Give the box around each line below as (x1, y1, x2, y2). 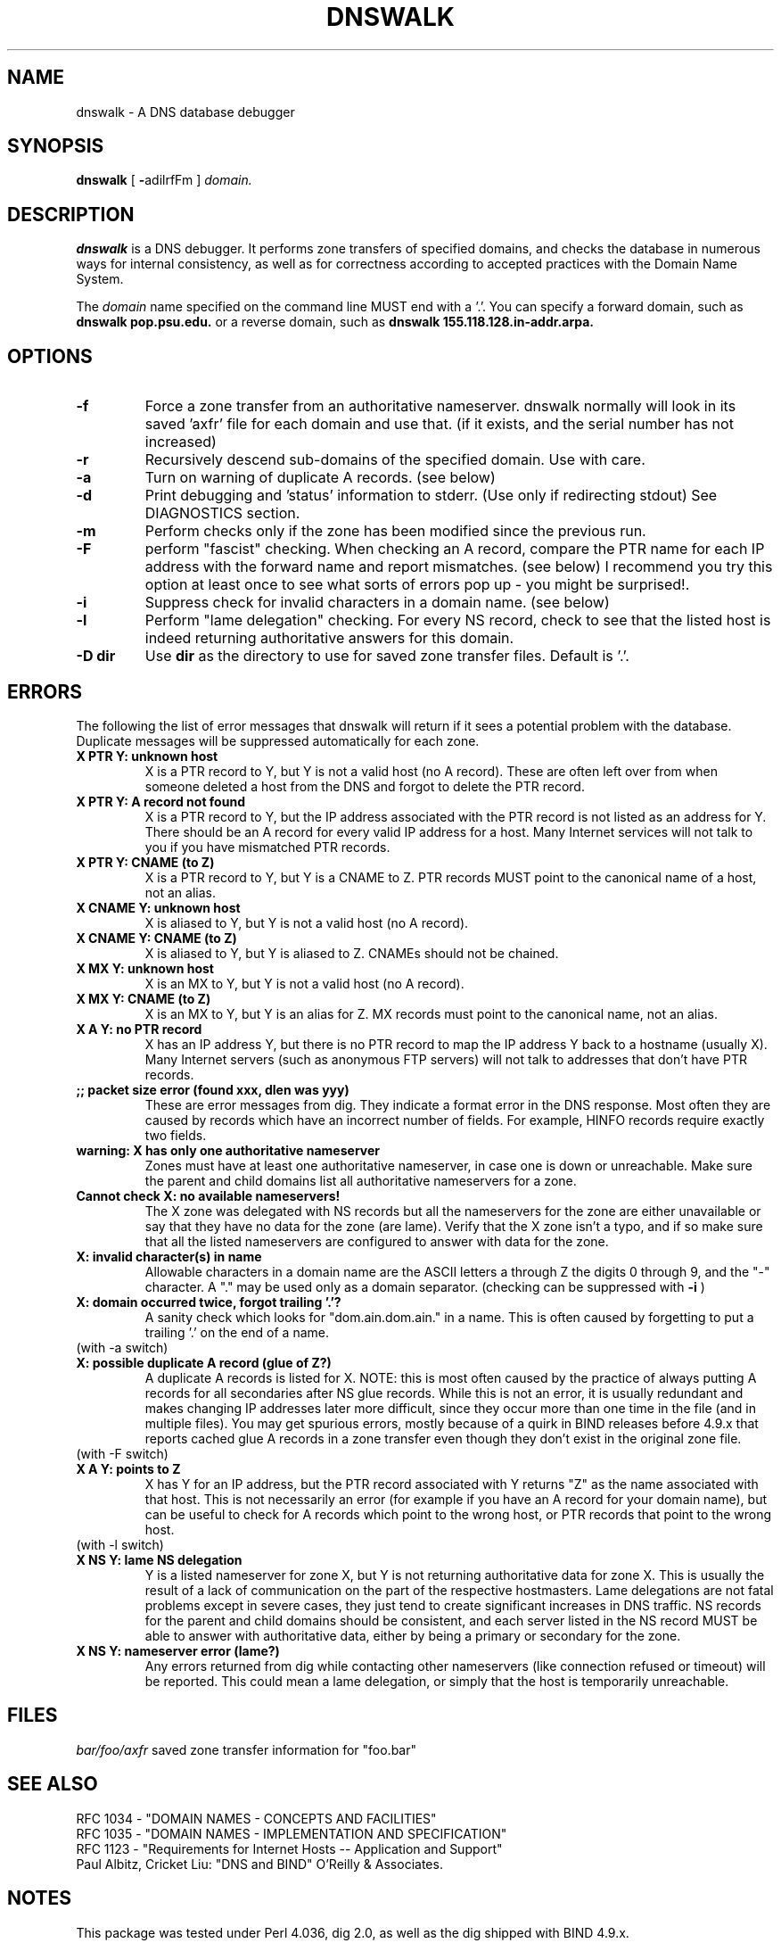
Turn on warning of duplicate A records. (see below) (144, 468, 496, 487)
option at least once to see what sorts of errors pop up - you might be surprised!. (144, 575, 690, 594)
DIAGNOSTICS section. (144, 504, 300, 523)
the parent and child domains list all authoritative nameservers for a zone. (144, 1172, 577, 1188)
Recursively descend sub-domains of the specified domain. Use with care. (144, 451, 645, 469)
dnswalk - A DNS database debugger (76, 103, 295, 120)
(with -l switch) (76, 1536, 164, 1552)
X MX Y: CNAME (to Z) (76, 990, 211, 1006)
